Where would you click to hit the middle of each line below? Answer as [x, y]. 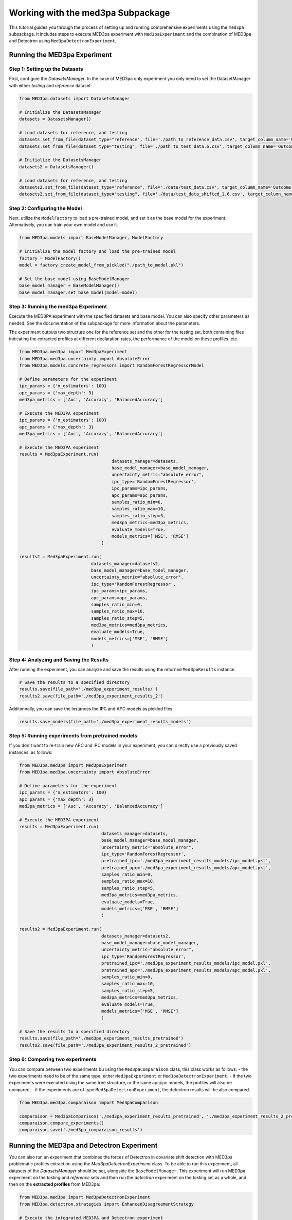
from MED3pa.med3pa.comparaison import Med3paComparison [89, 1102]
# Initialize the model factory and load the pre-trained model [98, 252]
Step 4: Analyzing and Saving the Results [59, 660]
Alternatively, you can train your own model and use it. [64, 225]
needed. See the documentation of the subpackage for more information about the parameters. [105, 323]
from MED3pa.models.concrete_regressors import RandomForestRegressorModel [112, 366]
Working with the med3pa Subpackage [90, 13]
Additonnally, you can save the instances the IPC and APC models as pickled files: [91, 709]
